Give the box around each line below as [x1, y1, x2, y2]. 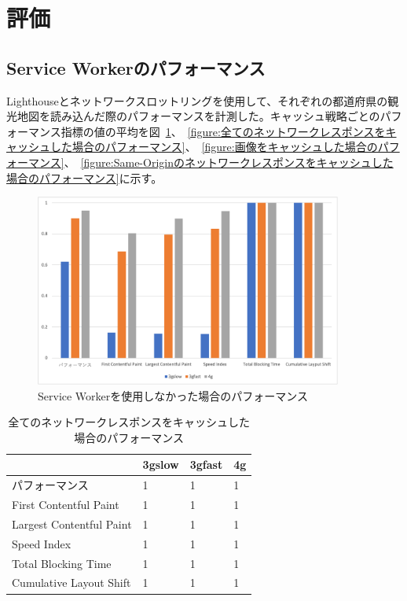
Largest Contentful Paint [12, 515, 132, 532]
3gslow [142, 456, 179, 473]
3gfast [189, 456, 223, 473]
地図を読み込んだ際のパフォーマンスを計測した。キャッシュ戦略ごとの [16, 108, 380, 124]
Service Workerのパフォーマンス [6, 55, 266, 79]
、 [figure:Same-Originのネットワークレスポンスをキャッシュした [64, 153, 394, 170]
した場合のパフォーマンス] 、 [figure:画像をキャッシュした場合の [49, 138, 378, 155]
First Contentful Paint [12, 496, 119, 513]
